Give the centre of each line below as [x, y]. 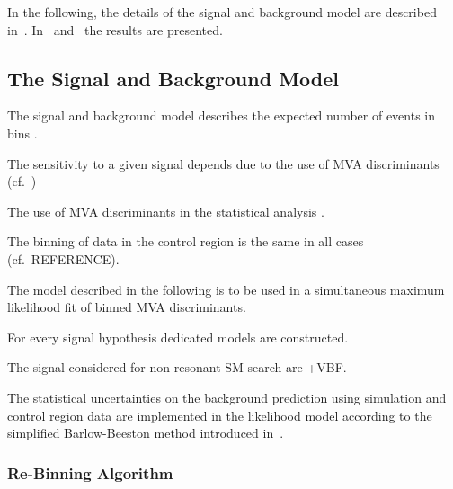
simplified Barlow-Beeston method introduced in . [146, 433]
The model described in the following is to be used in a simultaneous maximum [226, 289]
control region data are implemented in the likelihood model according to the [220, 415]
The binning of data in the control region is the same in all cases [186, 241]
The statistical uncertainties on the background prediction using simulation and [227, 397]
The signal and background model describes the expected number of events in [222, 116]
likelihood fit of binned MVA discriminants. [127, 307]
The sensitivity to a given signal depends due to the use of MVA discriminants [223, 163]
